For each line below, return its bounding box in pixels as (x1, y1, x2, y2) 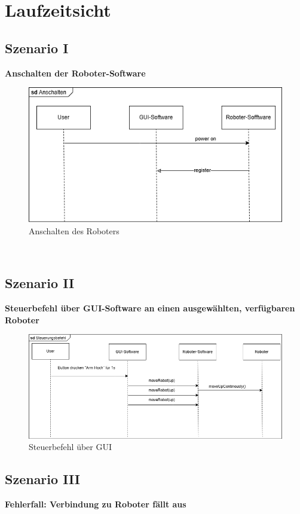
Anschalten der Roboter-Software (5, 66, 146, 79)
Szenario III (5, 470, 80, 488)
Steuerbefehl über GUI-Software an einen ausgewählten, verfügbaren (5, 302, 295, 314)
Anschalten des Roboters (29, 224, 120, 237)
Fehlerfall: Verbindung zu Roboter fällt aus (5, 498, 186, 510)
